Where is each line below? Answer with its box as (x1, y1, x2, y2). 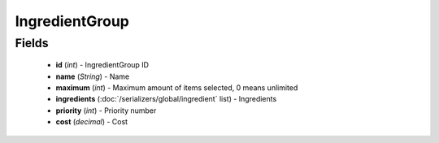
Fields (15, 36, 49, 50)
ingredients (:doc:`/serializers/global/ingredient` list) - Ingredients (55, 94, 277, 104)
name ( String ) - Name (55, 71, 130, 81)
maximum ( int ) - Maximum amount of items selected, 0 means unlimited (55, 82, 298, 93)
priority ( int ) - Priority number (55, 106, 157, 115)
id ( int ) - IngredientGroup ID (55, 60, 150, 70)
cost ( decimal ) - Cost (55, 117, 128, 127)
